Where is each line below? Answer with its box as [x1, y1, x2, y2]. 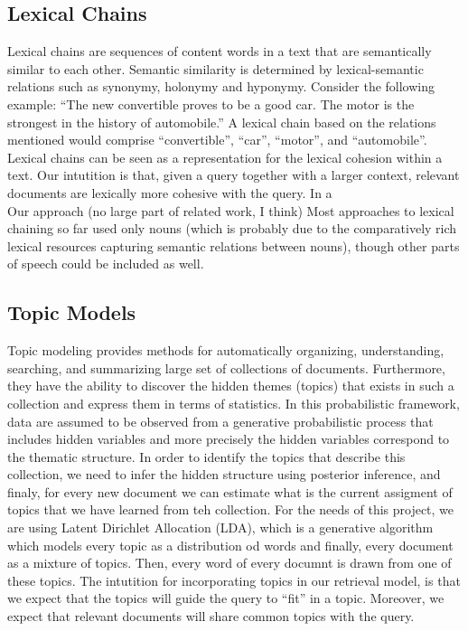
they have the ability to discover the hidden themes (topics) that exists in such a [7, 376, 454, 395]
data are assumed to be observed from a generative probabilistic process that [7, 411, 434, 430]
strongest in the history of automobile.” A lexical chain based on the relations [7, 112, 436, 131]
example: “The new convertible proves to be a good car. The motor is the [7, 94, 415, 113]
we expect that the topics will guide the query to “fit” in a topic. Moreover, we [7, 589, 445, 607]
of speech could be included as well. [7, 254, 204, 273]
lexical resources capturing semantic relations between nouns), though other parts [7, 236, 460, 255]
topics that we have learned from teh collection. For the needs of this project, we [7, 500, 454, 519]
